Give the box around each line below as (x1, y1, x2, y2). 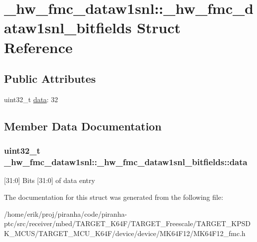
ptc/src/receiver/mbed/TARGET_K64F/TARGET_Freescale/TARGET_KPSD (4, 218, 251, 229)
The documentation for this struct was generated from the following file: (4, 192, 223, 202)
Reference (4, 37, 73, 57)
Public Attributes (4, 71, 96, 86)
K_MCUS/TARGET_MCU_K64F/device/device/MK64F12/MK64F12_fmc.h (4, 228, 246, 238)
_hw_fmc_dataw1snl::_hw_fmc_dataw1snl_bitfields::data (4, 156, 248, 168)
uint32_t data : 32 (4, 94, 58, 104)
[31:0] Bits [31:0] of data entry (4, 175, 95, 185)
